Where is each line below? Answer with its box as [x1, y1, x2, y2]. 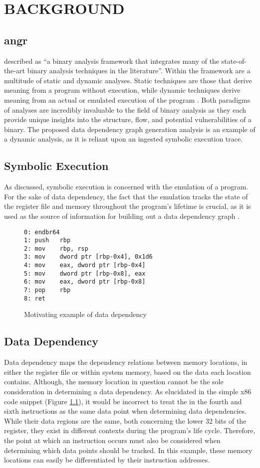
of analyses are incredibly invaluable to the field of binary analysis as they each [4, 104, 247, 115]
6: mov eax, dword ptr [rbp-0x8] [24, 278, 146, 286]
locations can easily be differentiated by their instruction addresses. [4, 455, 210, 465]
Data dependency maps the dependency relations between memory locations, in [4, 357, 248, 367]
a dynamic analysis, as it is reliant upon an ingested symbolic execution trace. [4, 134, 243, 144]
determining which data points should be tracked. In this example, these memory [4, 445, 253, 455]
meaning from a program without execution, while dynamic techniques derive [4, 85, 241, 95]
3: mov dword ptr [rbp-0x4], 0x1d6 [24, 253, 153, 261]
